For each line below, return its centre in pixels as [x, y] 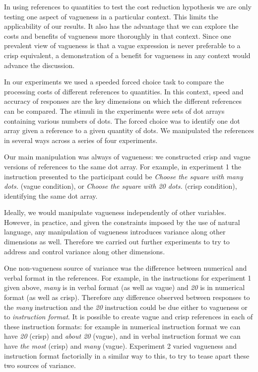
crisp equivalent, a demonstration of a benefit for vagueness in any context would [127, 55]
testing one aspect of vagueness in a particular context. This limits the [111, 16]
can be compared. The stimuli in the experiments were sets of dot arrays [114, 111]
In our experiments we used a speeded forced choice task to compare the [114, 82]
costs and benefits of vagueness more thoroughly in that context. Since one [118, 36]
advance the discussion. [39, 65]
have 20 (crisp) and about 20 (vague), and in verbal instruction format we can [122, 336]
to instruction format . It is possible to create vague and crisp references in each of [129, 317]
